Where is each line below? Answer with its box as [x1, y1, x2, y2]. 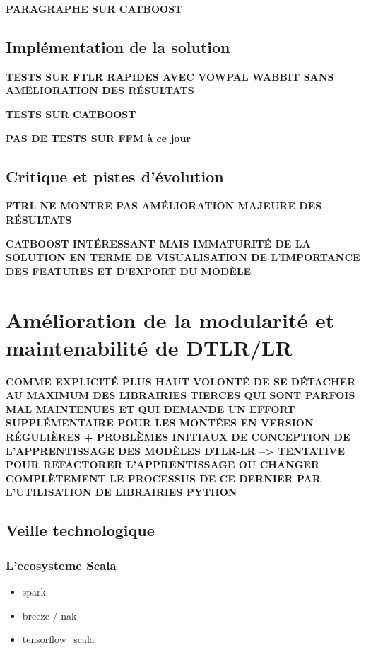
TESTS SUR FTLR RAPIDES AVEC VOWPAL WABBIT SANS [6, 69, 334, 83]
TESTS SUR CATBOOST [6, 106, 136, 121]
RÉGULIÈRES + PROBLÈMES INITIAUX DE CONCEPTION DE [6, 429, 350, 444]
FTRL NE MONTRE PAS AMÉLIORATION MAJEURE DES [6, 198, 322, 213]
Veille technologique [6, 519, 155, 541]
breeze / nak [22, 608, 77, 622]
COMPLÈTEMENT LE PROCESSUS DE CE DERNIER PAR [6, 470, 321, 485]
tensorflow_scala [22, 632, 95, 646]
